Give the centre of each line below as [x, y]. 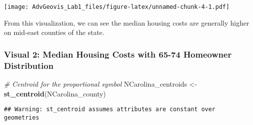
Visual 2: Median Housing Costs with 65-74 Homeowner [118, 54]
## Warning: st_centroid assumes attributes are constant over [110, 109]
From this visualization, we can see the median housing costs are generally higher [127, 22]
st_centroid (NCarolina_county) [55, 93]
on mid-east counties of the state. [54, 32]
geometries [22, 117]
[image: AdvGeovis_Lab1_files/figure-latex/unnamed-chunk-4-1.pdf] [117, 7]
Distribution [29, 65]
